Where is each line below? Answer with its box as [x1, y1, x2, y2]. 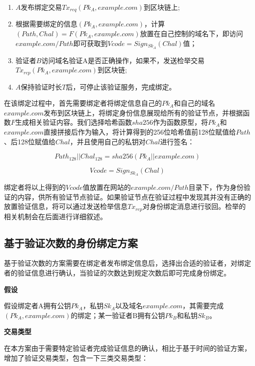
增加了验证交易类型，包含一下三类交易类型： [4, 352, 148, 363]
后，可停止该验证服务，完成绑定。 [66, 81, 176, 91]
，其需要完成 [182, 300, 224, 311]
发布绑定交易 [21, 2, 62, 12]
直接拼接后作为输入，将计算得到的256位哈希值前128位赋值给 [44, 126, 236, 137]
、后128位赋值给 [4, 136, 55, 146]
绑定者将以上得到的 [4, 182, 66, 192]
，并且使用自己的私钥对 [70, 136, 146, 146]
